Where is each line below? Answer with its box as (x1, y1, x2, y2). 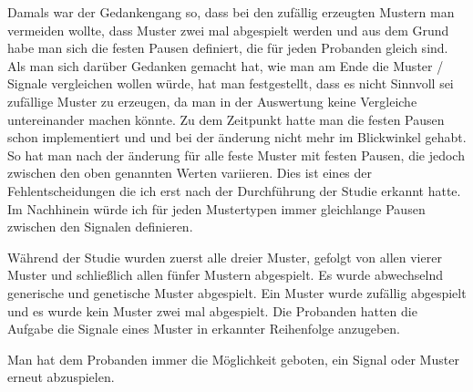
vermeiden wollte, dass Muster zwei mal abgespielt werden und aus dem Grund (7, 20, 449, 39)
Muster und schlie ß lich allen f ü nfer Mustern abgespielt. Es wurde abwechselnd (7, 265, 444, 284)
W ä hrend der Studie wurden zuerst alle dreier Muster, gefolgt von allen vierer (7, 247, 442, 266)
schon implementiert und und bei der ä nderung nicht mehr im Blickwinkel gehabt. (7, 128, 467, 147)
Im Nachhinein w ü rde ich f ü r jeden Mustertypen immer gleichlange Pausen (7, 199, 426, 218)
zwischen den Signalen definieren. (7, 217, 193, 236)
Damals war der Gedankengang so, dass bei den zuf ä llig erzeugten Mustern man (7, 3, 455, 21)
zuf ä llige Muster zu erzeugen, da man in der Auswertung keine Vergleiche (7, 91, 417, 110)
